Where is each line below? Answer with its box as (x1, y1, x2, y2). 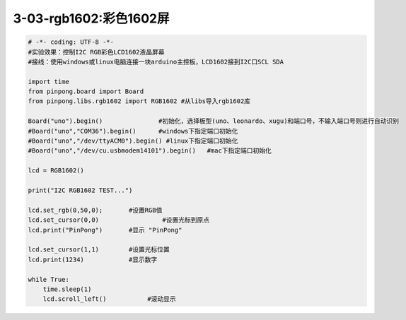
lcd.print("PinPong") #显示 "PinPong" (28, 226, 182, 234)
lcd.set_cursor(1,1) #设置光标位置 (28, 246, 170, 254)
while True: (28, 275, 70, 283)
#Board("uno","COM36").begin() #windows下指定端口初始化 (28, 127, 238, 135)
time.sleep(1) (42, 285, 92, 293)
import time (28, 78, 70, 85)
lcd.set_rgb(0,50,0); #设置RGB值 (28, 206, 163, 214)
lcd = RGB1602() (28, 167, 85, 174)
